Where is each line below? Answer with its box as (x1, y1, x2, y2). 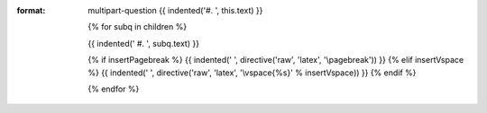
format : (16, 5, 46, 15)
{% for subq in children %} (87, 22, 188, 32)
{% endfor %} (87, 83, 140, 94)
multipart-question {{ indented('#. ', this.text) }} (87, 5, 263, 15)
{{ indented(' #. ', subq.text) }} (87, 38, 200, 48)
